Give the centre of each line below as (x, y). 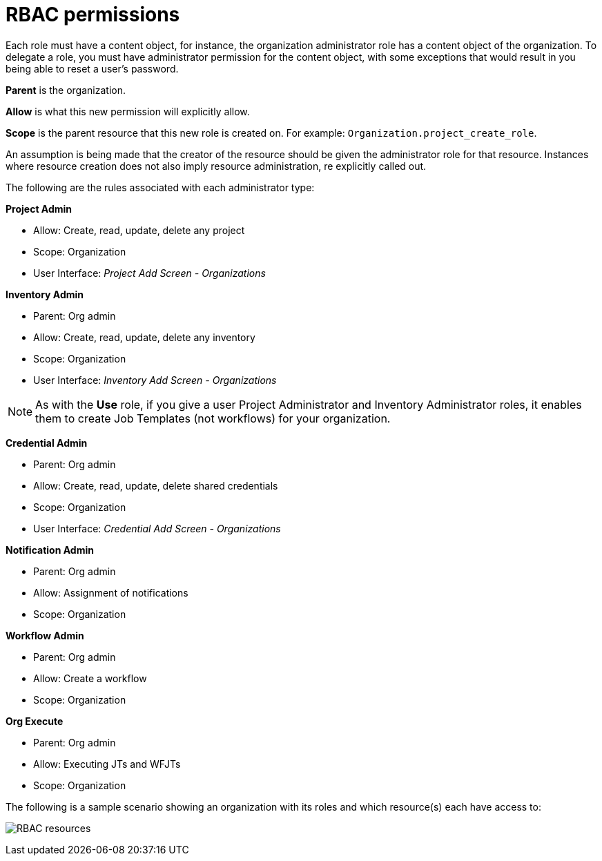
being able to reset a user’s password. (92, 68)
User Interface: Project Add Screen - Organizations (149, 273)
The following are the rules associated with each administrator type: (160, 187)
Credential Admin (47, 443)
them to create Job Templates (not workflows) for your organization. (213, 418)
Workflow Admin (45, 635)
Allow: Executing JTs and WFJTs (107, 764)
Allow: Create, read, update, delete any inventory (144, 337)
